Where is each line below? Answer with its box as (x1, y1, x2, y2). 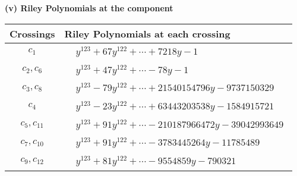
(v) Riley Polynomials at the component (5, 2, 173, 14)
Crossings (10, 26, 55, 40)
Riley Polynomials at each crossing (64, 26, 230, 40)
